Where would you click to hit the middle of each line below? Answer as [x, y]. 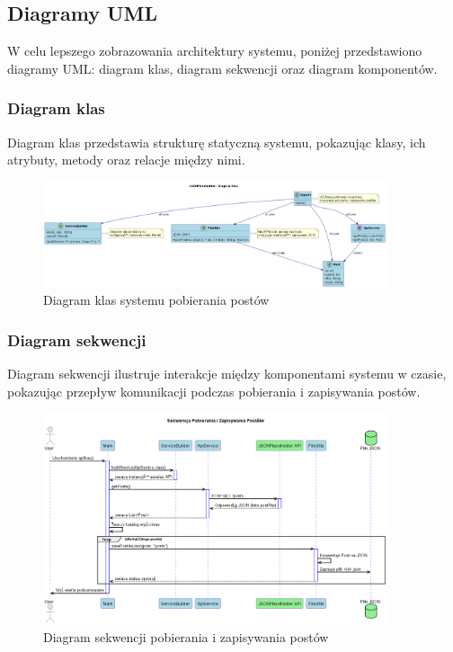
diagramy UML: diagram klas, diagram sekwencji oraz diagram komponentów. [222, 68]
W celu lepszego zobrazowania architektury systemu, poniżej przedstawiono [215, 51]
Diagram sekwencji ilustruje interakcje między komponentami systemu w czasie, [227, 374]
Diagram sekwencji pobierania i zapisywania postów [186, 636]
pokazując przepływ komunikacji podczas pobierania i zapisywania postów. [214, 391]
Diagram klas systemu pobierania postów [156, 300]
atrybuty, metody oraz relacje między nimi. [126, 160]
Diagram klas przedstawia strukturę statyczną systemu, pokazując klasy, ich [217, 142]
